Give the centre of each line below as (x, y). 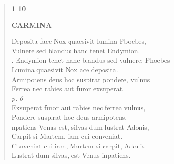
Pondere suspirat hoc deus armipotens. (69, 117)
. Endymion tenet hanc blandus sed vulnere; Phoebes (91, 60)
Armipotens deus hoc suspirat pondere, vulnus (81, 79)
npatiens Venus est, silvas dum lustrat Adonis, (80, 126)
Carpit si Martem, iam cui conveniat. (67, 136)
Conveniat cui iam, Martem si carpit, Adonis (78, 145)
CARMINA (31, 25)
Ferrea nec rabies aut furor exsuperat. (68, 89)
